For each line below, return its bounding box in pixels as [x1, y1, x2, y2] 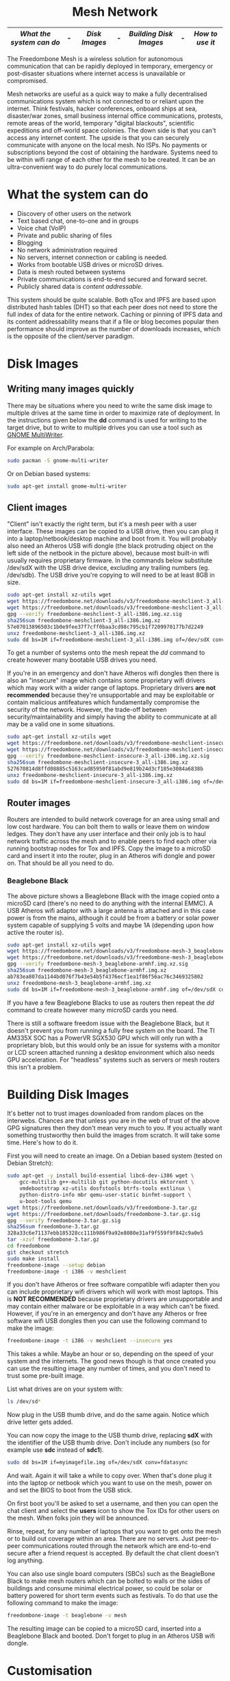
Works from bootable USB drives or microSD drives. [16, 260, 164, 268]
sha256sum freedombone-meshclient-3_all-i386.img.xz [7, 617, 161, 624]
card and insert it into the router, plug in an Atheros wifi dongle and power [7, 852, 216, 860]
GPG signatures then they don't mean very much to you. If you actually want [7, 1124, 222, 1132]
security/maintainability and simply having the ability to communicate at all [7, 713, 217, 721]
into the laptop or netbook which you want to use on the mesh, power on [7, 1479, 212, 1487]
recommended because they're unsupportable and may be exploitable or [7, 691, 214, 700]
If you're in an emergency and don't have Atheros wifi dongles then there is [7, 669, 220, 678]
